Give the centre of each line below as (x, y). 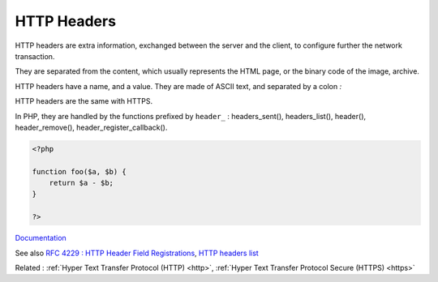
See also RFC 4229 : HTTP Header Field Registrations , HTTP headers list (137, 253)
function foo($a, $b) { (79, 171)
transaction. (35, 56)
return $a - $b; (81, 183)
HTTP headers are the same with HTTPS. (84, 101)
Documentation (41, 238)
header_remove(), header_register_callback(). (91, 127)
